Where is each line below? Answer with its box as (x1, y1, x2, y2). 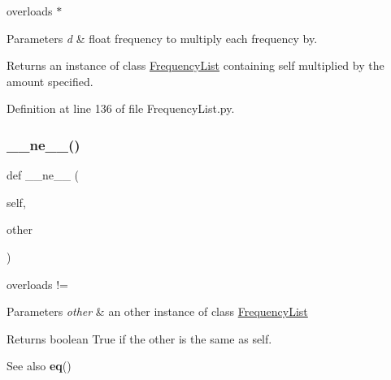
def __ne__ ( (7, 166, 80, 184)
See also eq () (7, 357, 72, 374)
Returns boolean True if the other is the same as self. (7, 330, 272, 347)
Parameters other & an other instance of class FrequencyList (7, 303, 308, 320)
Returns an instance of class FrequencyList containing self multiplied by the (7, 57, 384, 74)
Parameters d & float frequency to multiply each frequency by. (7, 29, 318, 46)
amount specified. (7, 72, 93, 89)
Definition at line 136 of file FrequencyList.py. (7, 100, 235, 117)
